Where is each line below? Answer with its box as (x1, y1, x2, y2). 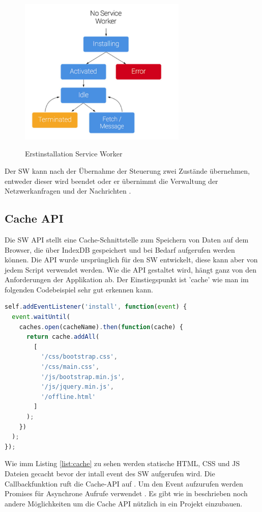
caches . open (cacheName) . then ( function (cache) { (19, 323, 183, 331)
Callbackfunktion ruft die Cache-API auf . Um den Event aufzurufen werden (5, 478, 243, 489)
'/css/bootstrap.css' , (41, 353, 118, 361)
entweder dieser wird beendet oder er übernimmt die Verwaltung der (5, 175, 218, 186)
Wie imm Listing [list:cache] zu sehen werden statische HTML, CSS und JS (5, 458, 240, 469)
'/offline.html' (41, 393, 96, 400)
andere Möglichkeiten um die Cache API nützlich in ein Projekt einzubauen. (5, 498, 243, 508)
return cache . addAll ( (26, 333, 100, 341)
